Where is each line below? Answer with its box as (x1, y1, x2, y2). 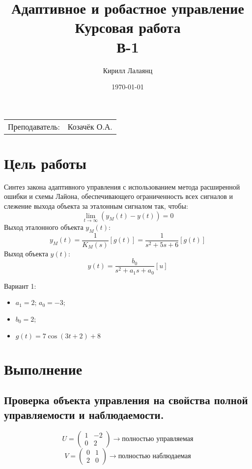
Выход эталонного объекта (4, 221, 84, 232)
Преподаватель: (8, 120, 60, 132)
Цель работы (4, 153, 86, 173)
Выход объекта (4, 248, 48, 258)
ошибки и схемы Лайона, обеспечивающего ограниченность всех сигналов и (4, 191, 233, 201)
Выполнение (4, 359, 83, 379)
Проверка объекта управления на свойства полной (4, 392, 248, 408)
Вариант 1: (4, 280, 36, 291)
